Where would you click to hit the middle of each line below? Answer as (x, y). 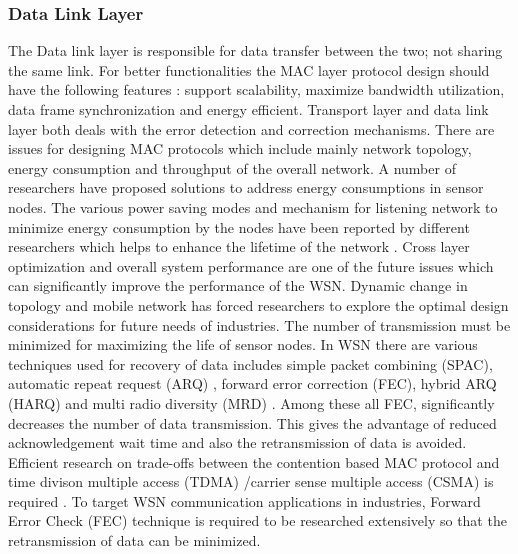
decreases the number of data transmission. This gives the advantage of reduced (252, 422)
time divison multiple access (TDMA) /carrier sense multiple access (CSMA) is (251, 481)
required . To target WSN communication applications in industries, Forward (244, 500)
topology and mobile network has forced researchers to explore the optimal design (258, 304)
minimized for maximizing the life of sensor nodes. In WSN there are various (243, 344)
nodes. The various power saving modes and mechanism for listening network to (253, 206)
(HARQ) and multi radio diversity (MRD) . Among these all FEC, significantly (251, 402)
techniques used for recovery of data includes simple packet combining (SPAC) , (250, 363)
